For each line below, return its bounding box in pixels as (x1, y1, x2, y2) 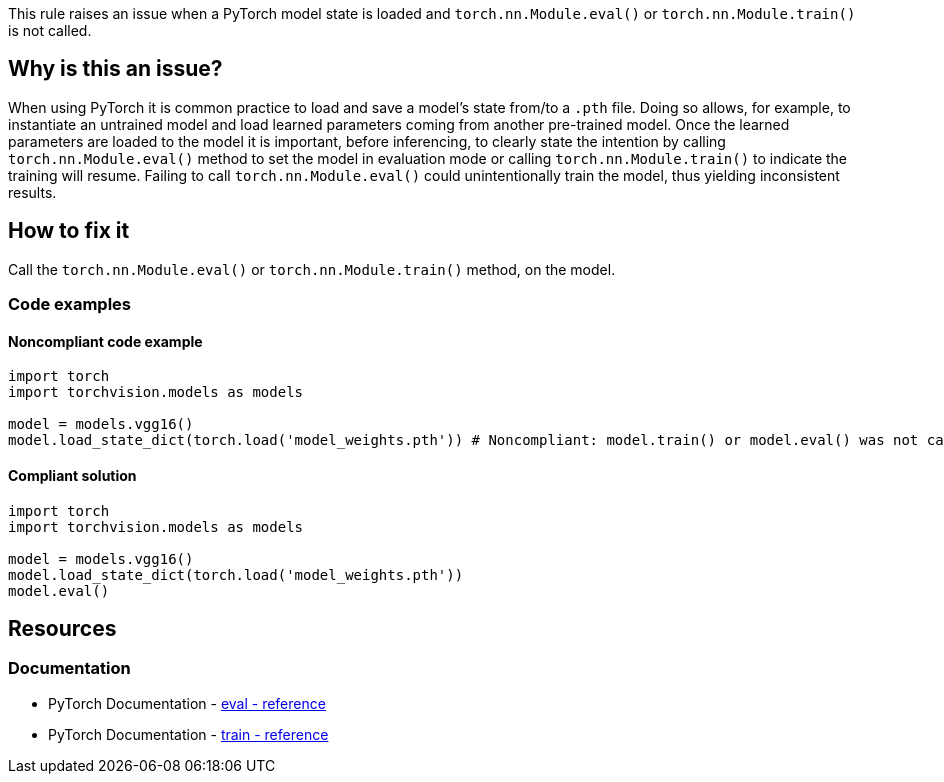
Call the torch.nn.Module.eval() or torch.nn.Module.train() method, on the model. (8, 260, 616, 278)
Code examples (8, 294, 132, 315)
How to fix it (8, 218, 130, 244)
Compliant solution (8, 466, 137, 484)
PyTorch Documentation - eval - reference (48, 694, 326, 712)
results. (8, 183, 57, 201)
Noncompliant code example (8, 332, 203, 350)
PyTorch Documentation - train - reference (48, 725, 329, 743)
